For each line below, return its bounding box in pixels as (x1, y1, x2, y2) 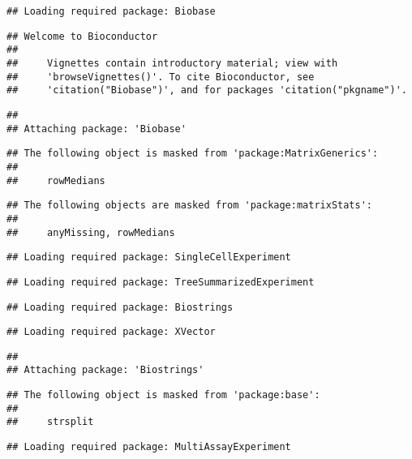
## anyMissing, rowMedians (6, 226, 175, 238)
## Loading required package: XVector (6, 326, 216, 338)
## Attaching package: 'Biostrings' (6, 364, 204, 376)
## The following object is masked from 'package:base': (6, 389, 320, 401)
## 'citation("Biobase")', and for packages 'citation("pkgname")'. (6, 84, 407, 97)
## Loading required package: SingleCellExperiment (6, 251, 291, 264)
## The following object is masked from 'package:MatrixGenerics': (6, 148, 379, 160)
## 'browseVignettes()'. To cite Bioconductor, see (6, 71, 315, 83)
